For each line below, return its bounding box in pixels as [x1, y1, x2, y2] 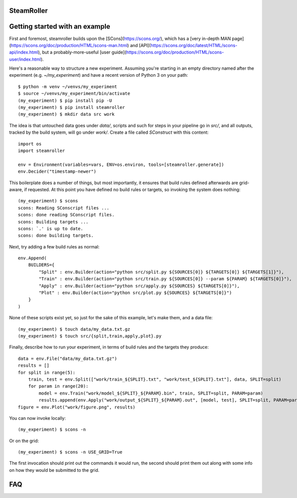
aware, [9, 186, 23, 193]
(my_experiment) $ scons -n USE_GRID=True [18, 449, 123, 455]
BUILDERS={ [28, 262, 55, 268]
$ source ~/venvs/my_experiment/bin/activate [18, 91, 131, 97]
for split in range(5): [18, 369, 76, 375]
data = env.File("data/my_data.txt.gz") [18, 355, 117, 361]
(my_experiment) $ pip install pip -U [18, 98, 112, 103]
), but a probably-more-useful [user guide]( [38, 50, 126, 55]
